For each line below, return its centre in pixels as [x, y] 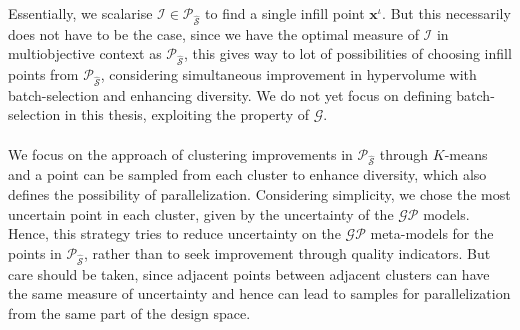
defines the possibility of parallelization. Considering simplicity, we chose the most [259, 193]
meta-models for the [432, 233]
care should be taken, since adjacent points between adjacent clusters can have [249, 273]
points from [43, 74]
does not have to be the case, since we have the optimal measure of [213, 33]
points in [35, 252]
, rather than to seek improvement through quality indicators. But [287, 252]
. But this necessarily [446, 13]
